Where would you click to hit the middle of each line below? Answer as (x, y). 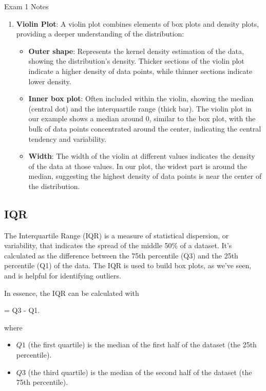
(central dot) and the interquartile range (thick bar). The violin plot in (140, 108)
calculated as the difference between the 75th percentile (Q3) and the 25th (121, 255)
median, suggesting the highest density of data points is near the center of (145, 176)
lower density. (50, 81)
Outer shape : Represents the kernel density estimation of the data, (136, 51)
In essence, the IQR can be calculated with (72, 293)
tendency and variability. (67, 138)
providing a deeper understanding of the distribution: (100, 34)
